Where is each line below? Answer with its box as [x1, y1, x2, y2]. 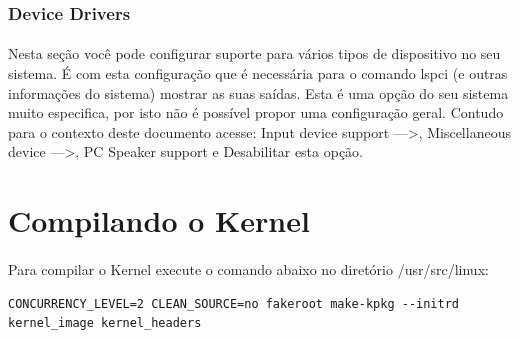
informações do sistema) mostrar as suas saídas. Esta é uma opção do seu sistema [8, 82, 509, 103]
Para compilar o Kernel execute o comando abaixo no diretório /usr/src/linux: [8, 258, 489, 279]
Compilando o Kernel [8, 200, 310, 241]
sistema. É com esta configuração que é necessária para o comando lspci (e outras [8, 63, 508, 84]
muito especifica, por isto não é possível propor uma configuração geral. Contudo [8, 102, 504, 123]
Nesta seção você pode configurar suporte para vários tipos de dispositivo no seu [8, 43, 501, 64]
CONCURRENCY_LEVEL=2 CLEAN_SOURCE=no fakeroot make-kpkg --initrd [8, 296, 460, 311]
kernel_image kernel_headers [8, 316, 202, 331]
